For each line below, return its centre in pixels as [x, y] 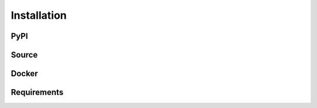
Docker [24, 74]
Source [24, 55]
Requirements [37, 92]
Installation [39, 15]
